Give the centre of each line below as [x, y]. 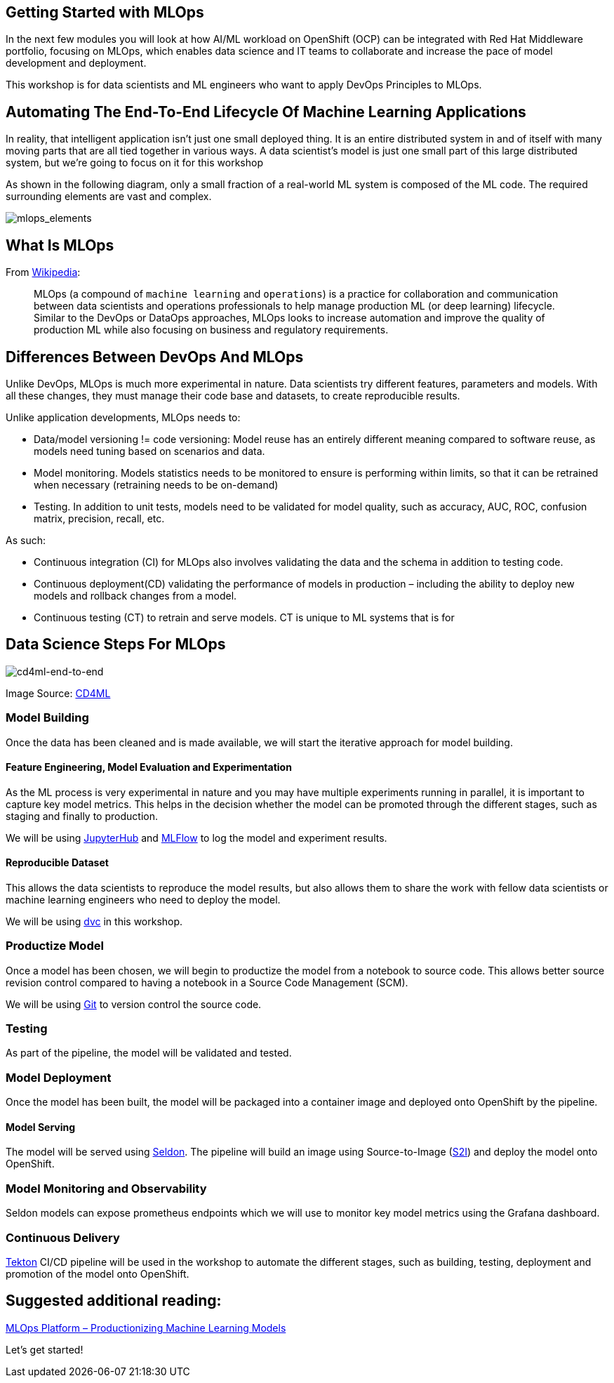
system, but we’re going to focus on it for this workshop [134, 163]
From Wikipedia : [43, 272]
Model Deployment [59, 1077]
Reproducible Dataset [57, 863]
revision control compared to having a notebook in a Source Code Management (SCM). [207, 982]
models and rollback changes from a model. [135, 595]
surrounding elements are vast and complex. [109, 197]
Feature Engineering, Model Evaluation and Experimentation [149, 767]
